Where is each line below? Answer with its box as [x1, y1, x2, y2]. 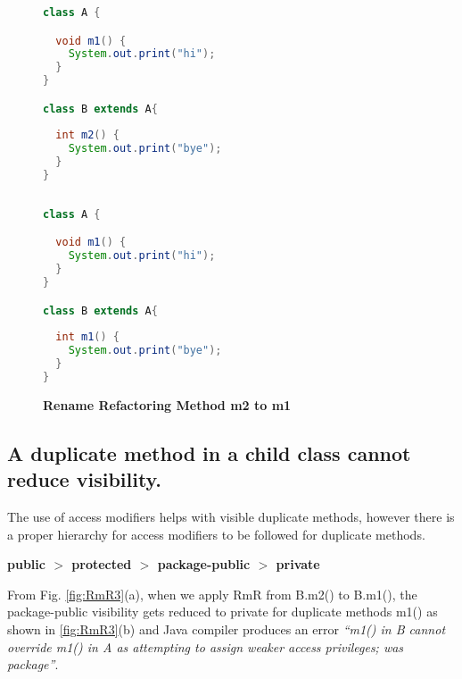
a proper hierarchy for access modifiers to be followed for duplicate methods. [7, 524, 425, 543]
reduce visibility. [7, 465, 162, 493]
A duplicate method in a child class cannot [7, 439, 411, 466]
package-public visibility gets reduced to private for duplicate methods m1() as [7, 602, 438, 621]
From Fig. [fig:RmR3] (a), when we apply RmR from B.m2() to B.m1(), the [7, 584, 417, 603]
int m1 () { [55, 331, 120, 344]
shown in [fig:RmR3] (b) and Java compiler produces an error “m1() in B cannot [7, 619, 446, 638]
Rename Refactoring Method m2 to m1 [43, 395, 292, 414]
